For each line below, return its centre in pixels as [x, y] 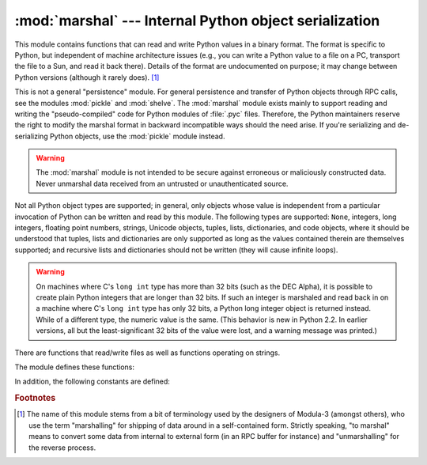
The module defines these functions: [74, 367]
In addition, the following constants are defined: [92, 382]
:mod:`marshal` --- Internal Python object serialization [197, 21]
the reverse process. [62, 448]
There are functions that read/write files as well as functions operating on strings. [147, 353]
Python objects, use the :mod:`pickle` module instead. [137, 136]
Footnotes [35, 398]
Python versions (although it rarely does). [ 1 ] [87, 77]
